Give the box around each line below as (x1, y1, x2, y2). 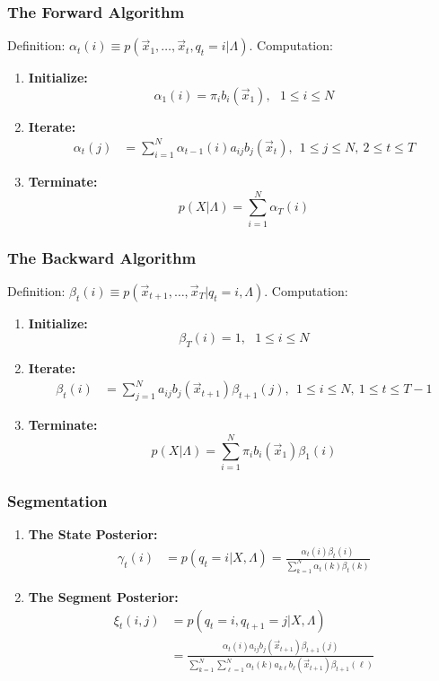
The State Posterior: (28, 525, 158, 544)
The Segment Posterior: (28, 587, 179, 606)
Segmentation (7, 489, 108, 511)
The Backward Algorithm (7, 246, 197, 268)
